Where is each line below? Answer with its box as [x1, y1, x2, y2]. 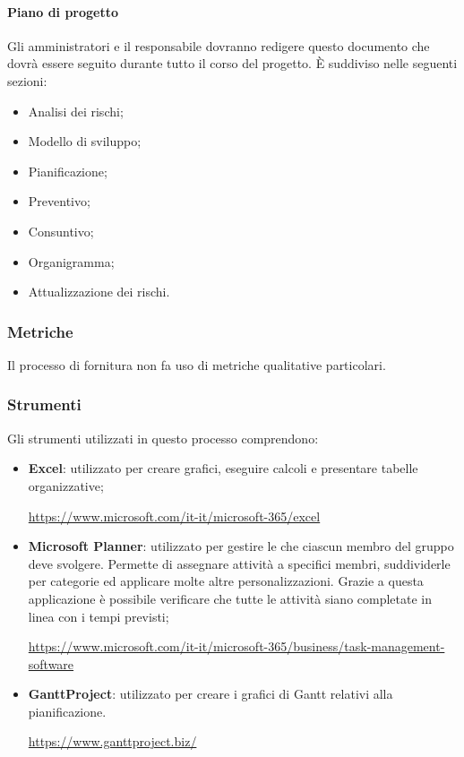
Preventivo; [28, 192, 90, 211]
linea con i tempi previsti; [28, 606, 169, 625]
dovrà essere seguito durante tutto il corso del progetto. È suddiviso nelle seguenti [7, 54, 458, 73]
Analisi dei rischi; [28, 101, 124, 120]
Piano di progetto [7, 2, 119, 21]
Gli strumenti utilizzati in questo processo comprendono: [7, 428, 319, 447]
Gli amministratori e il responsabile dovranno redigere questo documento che [7, 36, 430, 55]
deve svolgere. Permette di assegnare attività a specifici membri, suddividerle [28, 554, 451, 572]
